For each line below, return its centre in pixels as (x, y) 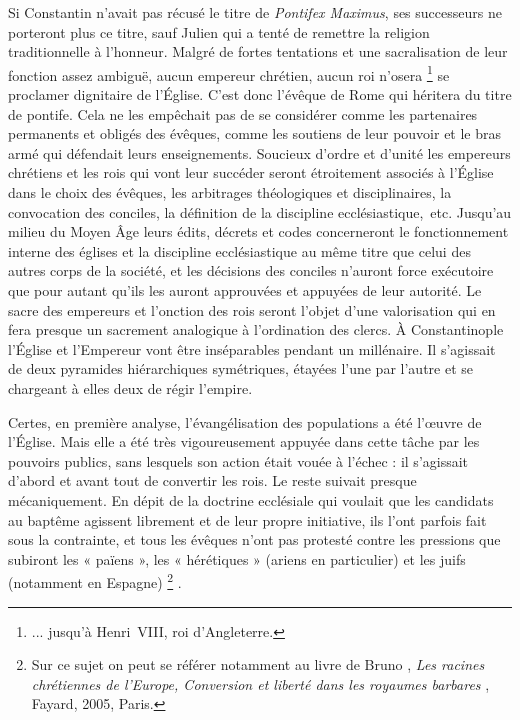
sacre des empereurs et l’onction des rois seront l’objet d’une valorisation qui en (252, 309)
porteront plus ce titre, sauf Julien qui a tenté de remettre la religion (219, 31)
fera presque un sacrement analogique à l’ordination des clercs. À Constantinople (256, 329)
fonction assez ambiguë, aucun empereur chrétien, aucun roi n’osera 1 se (229, 73)
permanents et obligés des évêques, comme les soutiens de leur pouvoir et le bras (255, 133)
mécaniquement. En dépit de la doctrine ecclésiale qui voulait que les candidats (251, 499)
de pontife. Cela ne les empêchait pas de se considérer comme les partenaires (243, 113)
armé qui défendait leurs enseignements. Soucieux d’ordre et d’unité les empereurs (259, 152)
